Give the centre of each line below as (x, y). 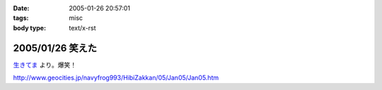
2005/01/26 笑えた (55, 48)
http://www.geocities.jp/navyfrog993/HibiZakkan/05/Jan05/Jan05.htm (116, 78)
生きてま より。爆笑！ (45, 65)
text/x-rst (82, 27)
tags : (21, 18)
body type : (29, 27)
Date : (21, 8)
